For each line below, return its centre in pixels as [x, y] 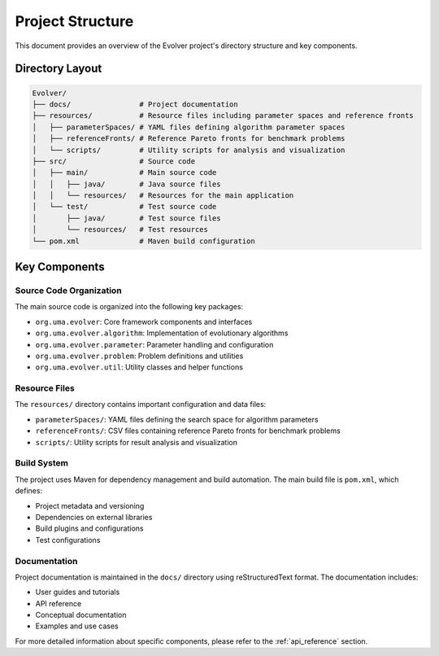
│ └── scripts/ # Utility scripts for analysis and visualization [189, 150]
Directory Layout [59, 69]
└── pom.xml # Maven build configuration [143, 241]
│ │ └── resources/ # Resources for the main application [163, 196]
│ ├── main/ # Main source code [124, 173]
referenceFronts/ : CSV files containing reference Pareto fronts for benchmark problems [188, 431]
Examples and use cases [77, 626]
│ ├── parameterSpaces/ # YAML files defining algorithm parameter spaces [189, 127]
